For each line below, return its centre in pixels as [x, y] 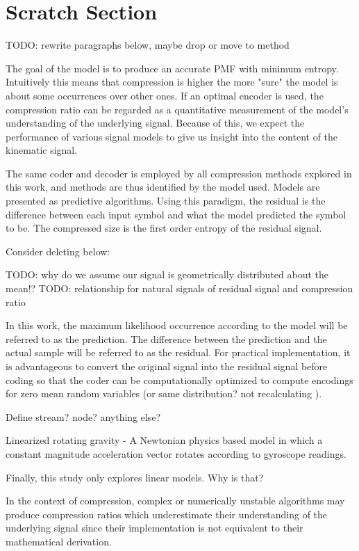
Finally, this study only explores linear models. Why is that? [135, 477]
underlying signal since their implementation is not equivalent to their [155, 528]
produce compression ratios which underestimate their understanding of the [167, 514]
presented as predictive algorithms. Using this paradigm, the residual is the [166, 201]
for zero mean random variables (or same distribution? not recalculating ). [164, 393]
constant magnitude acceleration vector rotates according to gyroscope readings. [176, 453]
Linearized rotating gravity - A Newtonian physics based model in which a [164, 440]
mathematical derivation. [59, 541]
